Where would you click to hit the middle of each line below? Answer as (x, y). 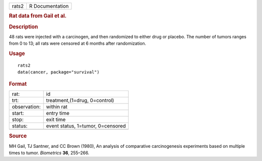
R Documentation (49, 6)
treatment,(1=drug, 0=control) (80, 101)
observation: (26, 107)
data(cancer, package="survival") (58, 72)
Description (24, 27)
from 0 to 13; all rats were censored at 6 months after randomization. (78, 43)
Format (18, 84)
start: (18, 113)
